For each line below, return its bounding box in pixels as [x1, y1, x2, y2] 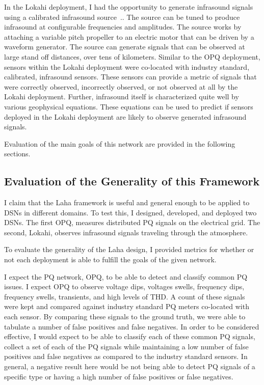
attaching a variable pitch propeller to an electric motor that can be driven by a [4, 31, 254, 42]
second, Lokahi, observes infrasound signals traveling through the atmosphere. [4, 227, 248, 237]
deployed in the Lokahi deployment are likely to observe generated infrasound [4, 111, 247, 122]
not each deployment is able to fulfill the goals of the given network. [4, 254, 217, 265]
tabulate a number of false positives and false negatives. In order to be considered [4, 321, 259, 332]
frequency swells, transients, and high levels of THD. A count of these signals [4, 291, 245, 301]
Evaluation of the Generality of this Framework [4, 173, 260, 189]
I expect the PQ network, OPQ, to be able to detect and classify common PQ [4, 271, 248, 282]
